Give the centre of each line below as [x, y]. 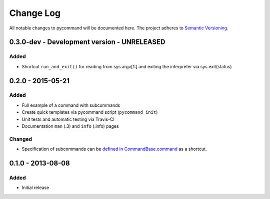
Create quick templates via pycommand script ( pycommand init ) [90, 112]
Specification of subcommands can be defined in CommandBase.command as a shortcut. [114, 149]
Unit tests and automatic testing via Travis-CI [68, 119]
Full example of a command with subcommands [71, 105]
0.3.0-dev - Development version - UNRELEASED [87, 42]
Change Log [35, 13]
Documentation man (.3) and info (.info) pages [70, 126]
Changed [21, 139]
